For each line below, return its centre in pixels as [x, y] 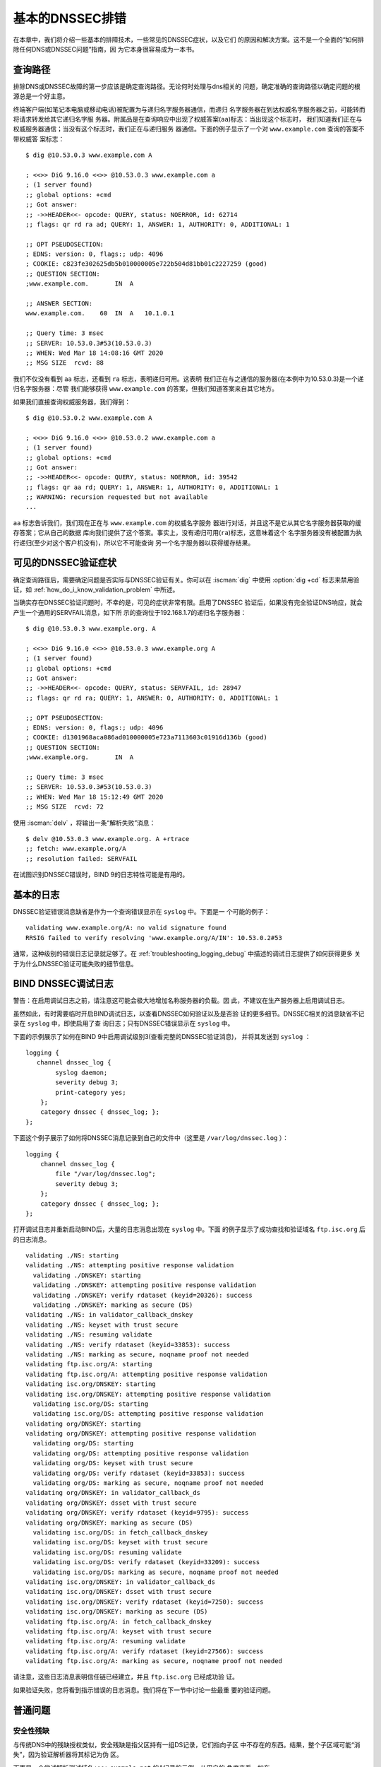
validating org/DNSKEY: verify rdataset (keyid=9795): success [137, 1513]
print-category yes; [91, 1092]
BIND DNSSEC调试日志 [63, 984]
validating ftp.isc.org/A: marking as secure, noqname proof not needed [154, 1661]
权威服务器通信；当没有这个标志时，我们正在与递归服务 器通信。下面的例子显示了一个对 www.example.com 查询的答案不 [189, 129]
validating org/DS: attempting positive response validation [141, 1453]
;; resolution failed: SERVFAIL [81, 858]
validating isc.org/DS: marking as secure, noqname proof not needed [156, 1572]
